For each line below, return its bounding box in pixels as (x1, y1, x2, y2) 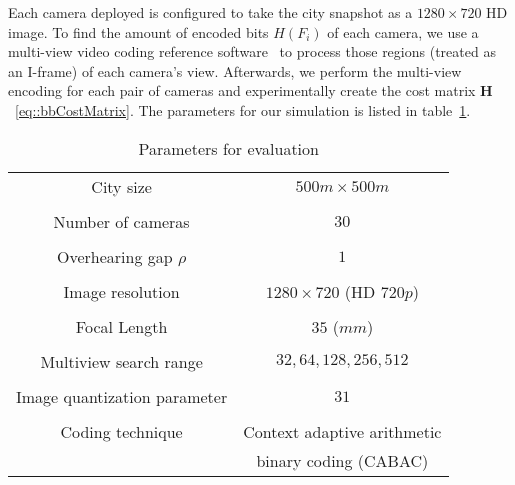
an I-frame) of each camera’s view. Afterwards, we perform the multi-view (8, 60, 462, 81)
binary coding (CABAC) (256, 448, 429, 472)
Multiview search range (40, 349, 203, 373)
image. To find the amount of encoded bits (8, 21, 269, 42)
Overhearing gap (56, 244, 173, 268)
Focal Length (75, 314, 168, 338)
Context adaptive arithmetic (243, 419, 442, 443)
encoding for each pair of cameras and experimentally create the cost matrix (8, 80, 476, 101)
